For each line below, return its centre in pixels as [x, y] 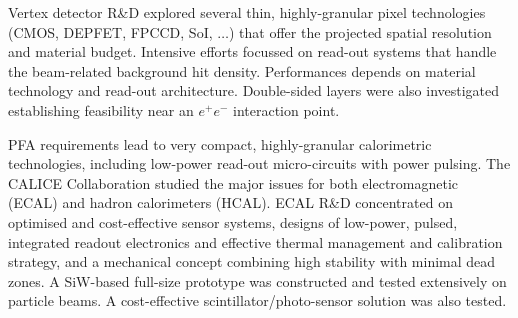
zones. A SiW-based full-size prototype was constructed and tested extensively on [257, 280]
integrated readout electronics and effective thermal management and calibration [255, 241]
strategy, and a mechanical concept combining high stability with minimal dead [252, 261]
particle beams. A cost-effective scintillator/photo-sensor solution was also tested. [257, 300]
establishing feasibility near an [101, 109]
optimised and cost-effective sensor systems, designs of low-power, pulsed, [233, 221]
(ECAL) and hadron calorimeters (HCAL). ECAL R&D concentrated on [230, 202]
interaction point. [286, 109]
